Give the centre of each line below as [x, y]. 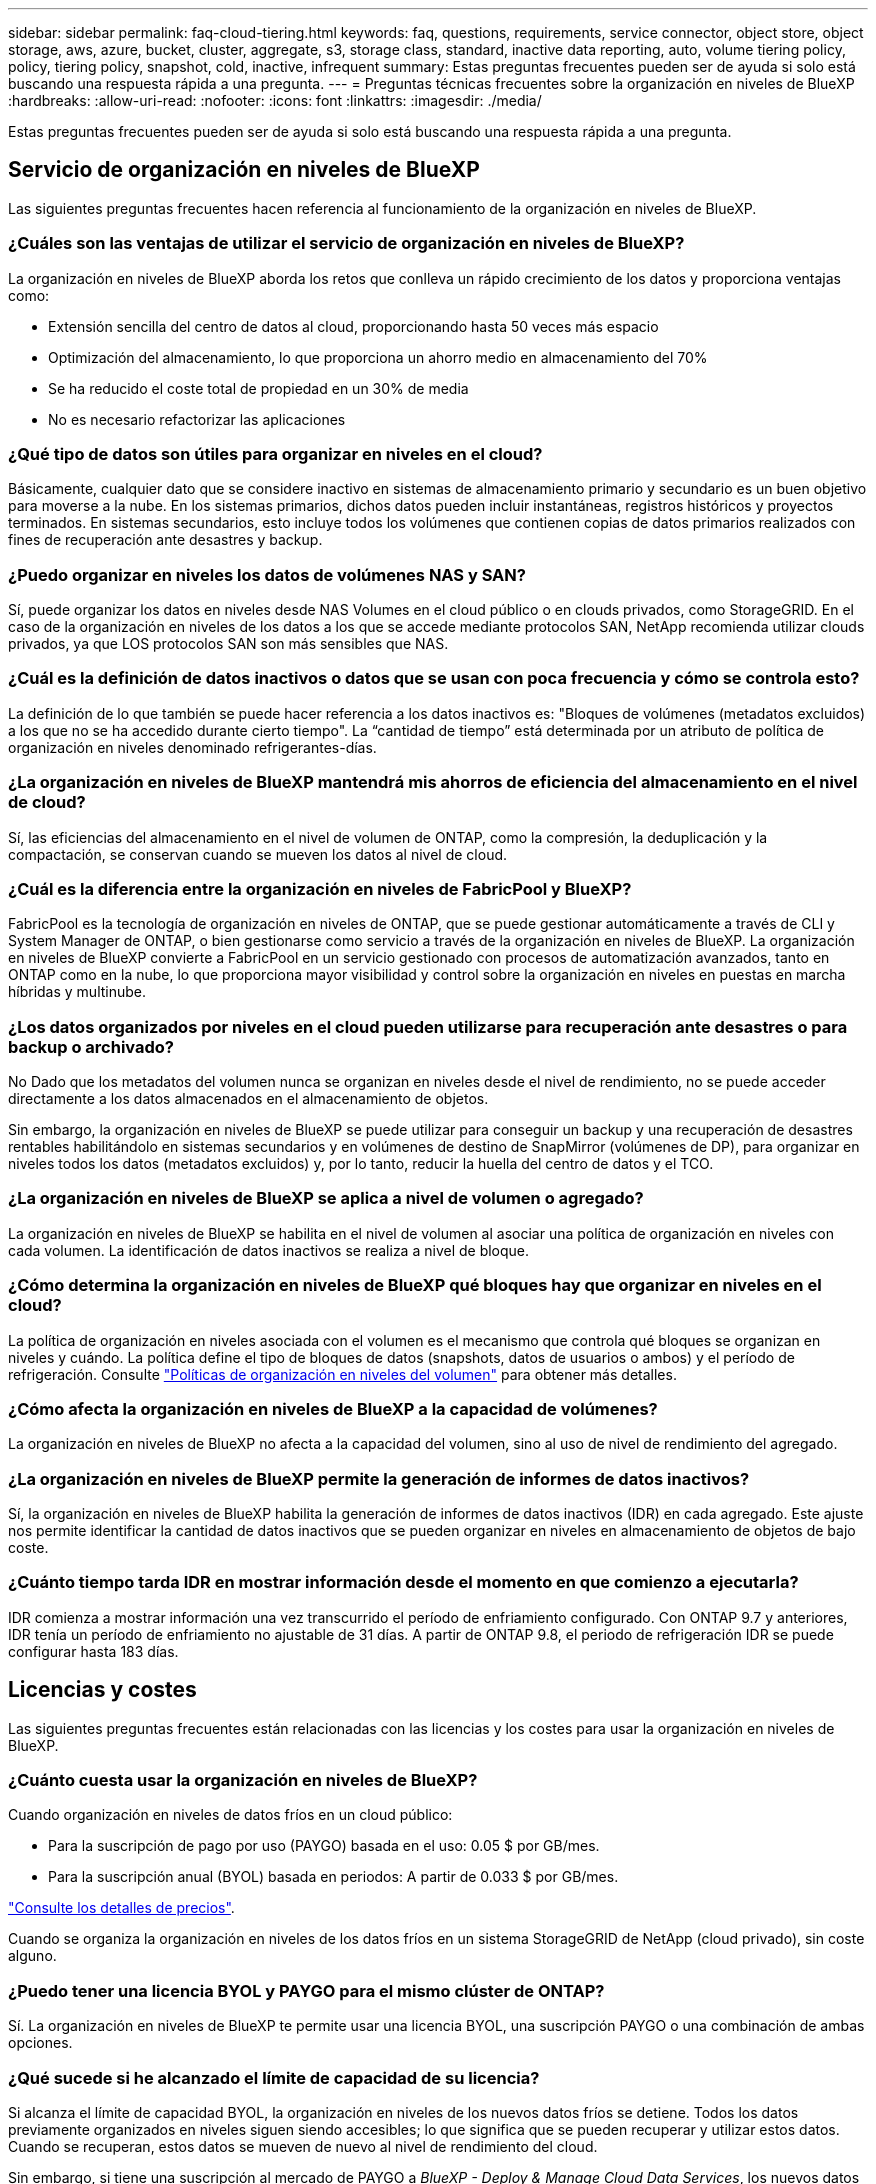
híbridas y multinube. [77, 992]
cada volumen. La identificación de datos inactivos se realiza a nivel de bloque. [269, 1250]
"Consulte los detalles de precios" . [121, 1908]
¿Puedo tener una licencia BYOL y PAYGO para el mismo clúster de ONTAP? [306, 1990]
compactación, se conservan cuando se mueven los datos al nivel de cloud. [258, 854]
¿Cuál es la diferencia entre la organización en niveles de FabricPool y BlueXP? [320, 888]
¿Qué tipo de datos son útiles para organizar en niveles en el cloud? [275, 453]
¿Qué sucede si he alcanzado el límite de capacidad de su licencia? [274, 2077]
